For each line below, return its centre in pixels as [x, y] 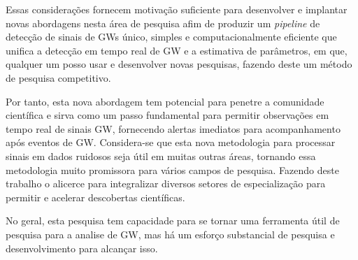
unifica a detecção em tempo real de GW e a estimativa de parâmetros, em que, [177, 50]
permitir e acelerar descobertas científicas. [95, 197]
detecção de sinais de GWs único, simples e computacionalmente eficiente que [171, 37]
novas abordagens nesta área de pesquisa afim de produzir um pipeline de [163, 23]
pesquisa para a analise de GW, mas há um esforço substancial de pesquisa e [170, 234]
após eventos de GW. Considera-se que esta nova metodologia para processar [171, 142]
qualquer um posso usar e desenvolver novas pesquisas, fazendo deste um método [179, 64]
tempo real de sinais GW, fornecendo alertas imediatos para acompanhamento [173, 128]
